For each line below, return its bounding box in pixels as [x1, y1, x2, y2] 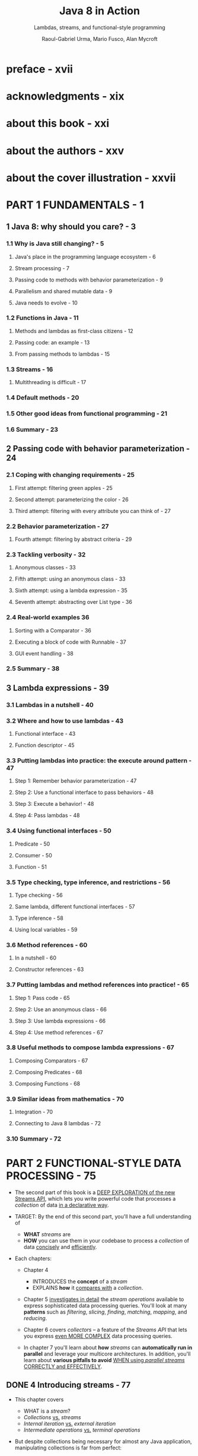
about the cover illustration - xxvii [6, 171, 176, 185]
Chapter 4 [23, 1266, 49, 1273]
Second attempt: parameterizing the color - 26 [14, 496, 129, 503]
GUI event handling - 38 [14, 650, 74, 657]
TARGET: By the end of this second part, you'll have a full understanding [14, 1213, 191, 1220]
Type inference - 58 [14, 914, 64, 922]
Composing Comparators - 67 [14, 1057, 88, 1064]
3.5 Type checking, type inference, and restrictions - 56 [6, 878, 171, 886]
